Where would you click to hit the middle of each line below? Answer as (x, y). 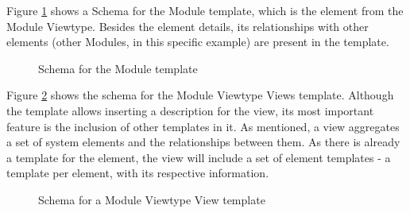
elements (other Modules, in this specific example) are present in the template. (198, 42)
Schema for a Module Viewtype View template (152, 199)
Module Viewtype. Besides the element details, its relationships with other (188, 26)
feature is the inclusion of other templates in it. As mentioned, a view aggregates (203, 126)
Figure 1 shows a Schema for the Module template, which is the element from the (205, 10)
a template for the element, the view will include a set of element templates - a (199, 157)
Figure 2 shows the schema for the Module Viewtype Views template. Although (200, 95)
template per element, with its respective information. (138, 173)
